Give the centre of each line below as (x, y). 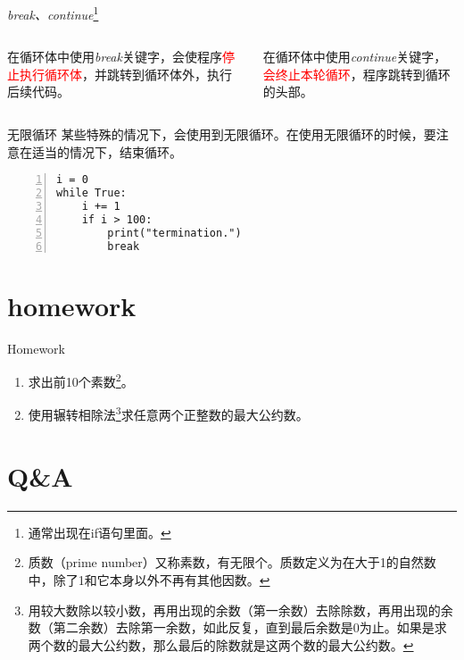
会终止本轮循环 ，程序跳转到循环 (356, 74)
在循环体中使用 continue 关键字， (355, 57)
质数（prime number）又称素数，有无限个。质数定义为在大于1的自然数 (232, 562)
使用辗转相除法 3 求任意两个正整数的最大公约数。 (168, 414)
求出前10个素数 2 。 (81, 380)
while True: (91, 193)
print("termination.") (174, 233)
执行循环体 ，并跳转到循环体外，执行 (125, 74)
